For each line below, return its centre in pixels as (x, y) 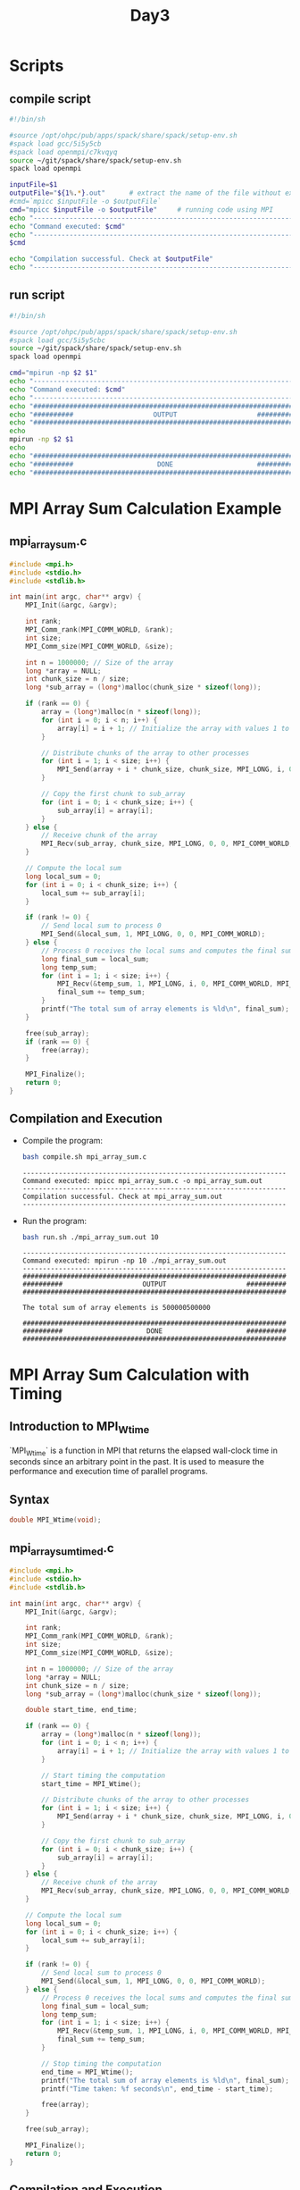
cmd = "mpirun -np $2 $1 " (54, 373)
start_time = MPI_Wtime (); (92, 1783)
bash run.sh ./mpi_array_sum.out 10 (90, 1237)
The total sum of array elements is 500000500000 (117, 1308)
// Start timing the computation (104, 1775)
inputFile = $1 (33, 185)
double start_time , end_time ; (82, 1710)
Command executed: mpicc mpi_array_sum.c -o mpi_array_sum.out (142, 1180)
